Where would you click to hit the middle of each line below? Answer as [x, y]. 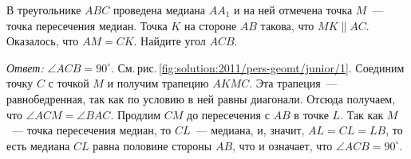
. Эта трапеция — [293, 83]
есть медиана [38, 145]
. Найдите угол [170, 41]
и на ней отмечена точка [293, 10]
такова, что [287, 25]
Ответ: [25, 67]
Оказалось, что [43, 41]
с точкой [69, 83]
